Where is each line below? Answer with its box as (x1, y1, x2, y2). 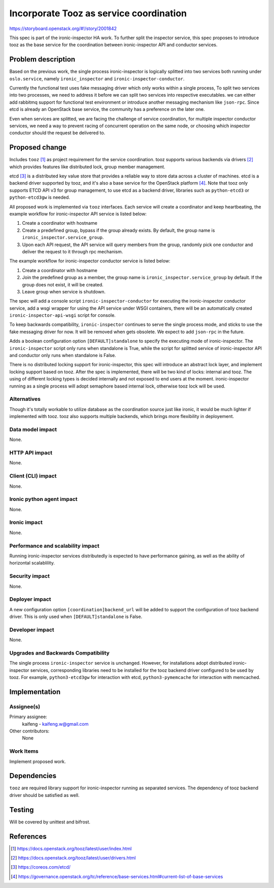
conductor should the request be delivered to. (9, 130, 106, 136)
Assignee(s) (9, 703, 41, 710)
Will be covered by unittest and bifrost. (9, 819, 91, 825)
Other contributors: (9, 728, 50, 734)
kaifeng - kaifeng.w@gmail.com (22, 721, 89, 727)
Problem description (9, 55, 76, 64)
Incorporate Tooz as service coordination (9, 8, 187, 19)
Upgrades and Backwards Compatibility (9, 649, 110, 656)
